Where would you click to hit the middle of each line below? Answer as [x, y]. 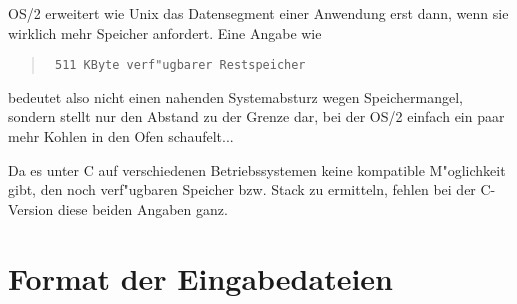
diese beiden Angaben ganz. [142, 208]
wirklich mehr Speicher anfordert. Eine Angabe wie [165, 32]
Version [31, 208]
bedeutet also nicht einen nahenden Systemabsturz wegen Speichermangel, [235, 96]
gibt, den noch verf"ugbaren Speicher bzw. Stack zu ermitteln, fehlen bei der [242, 189]
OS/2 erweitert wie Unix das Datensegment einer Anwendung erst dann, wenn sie [258, 13]
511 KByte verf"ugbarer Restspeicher [180, 65]
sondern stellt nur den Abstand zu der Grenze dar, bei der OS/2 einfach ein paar [256, 116]
